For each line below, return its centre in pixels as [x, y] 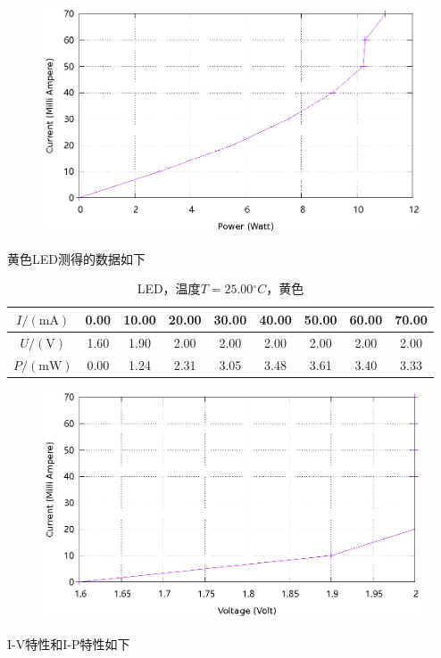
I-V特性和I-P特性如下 [69, 643]
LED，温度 [169, 288]
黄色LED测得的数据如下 [76, 258]
